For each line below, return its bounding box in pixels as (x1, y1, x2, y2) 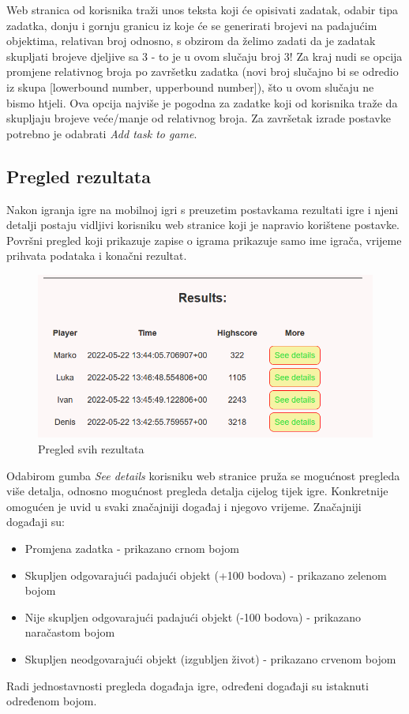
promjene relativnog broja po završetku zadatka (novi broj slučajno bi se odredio (6, 63, 399, 80)
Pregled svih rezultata (38, 441, 144, 457)
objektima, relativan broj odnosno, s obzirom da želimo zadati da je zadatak (6, 32, 376, 49)
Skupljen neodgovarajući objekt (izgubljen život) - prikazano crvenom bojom (24, 650, 396, 667)
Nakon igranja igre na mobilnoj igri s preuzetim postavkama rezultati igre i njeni (6, 201, 399, 217)
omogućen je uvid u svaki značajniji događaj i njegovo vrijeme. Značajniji (6, 498, 362, 514)
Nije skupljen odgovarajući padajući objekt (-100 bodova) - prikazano (24, 608, 362, 625)
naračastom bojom (24, 624, 115, 641)
